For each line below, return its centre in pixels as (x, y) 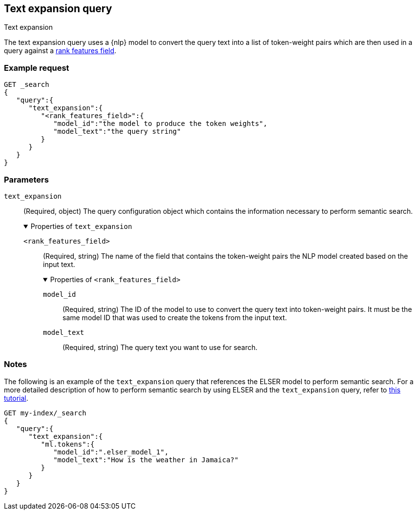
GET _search (27, 85)
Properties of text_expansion (81, 226)
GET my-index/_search (45, 413)
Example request (37, 68)
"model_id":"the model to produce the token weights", (160, 124)
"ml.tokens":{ (68, 444)
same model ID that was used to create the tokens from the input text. (175, 317)
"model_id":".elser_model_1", (111, 452)
